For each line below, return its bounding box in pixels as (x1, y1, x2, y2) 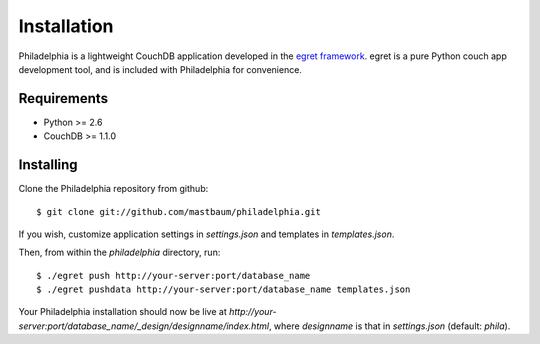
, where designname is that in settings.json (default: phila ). (268, 320, 511, 332)
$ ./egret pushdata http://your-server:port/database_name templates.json (36, 284, 411, 295)
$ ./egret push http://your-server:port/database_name (36, 270, 311, 281)
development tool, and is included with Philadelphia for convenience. (18, 63, 302, 75)
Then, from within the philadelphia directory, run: (18, 246, 221, 259)
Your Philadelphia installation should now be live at (18, 306, 227, 318)
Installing (18, 156, 79, 174)
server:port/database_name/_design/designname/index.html (18, 320, 270, 332)
